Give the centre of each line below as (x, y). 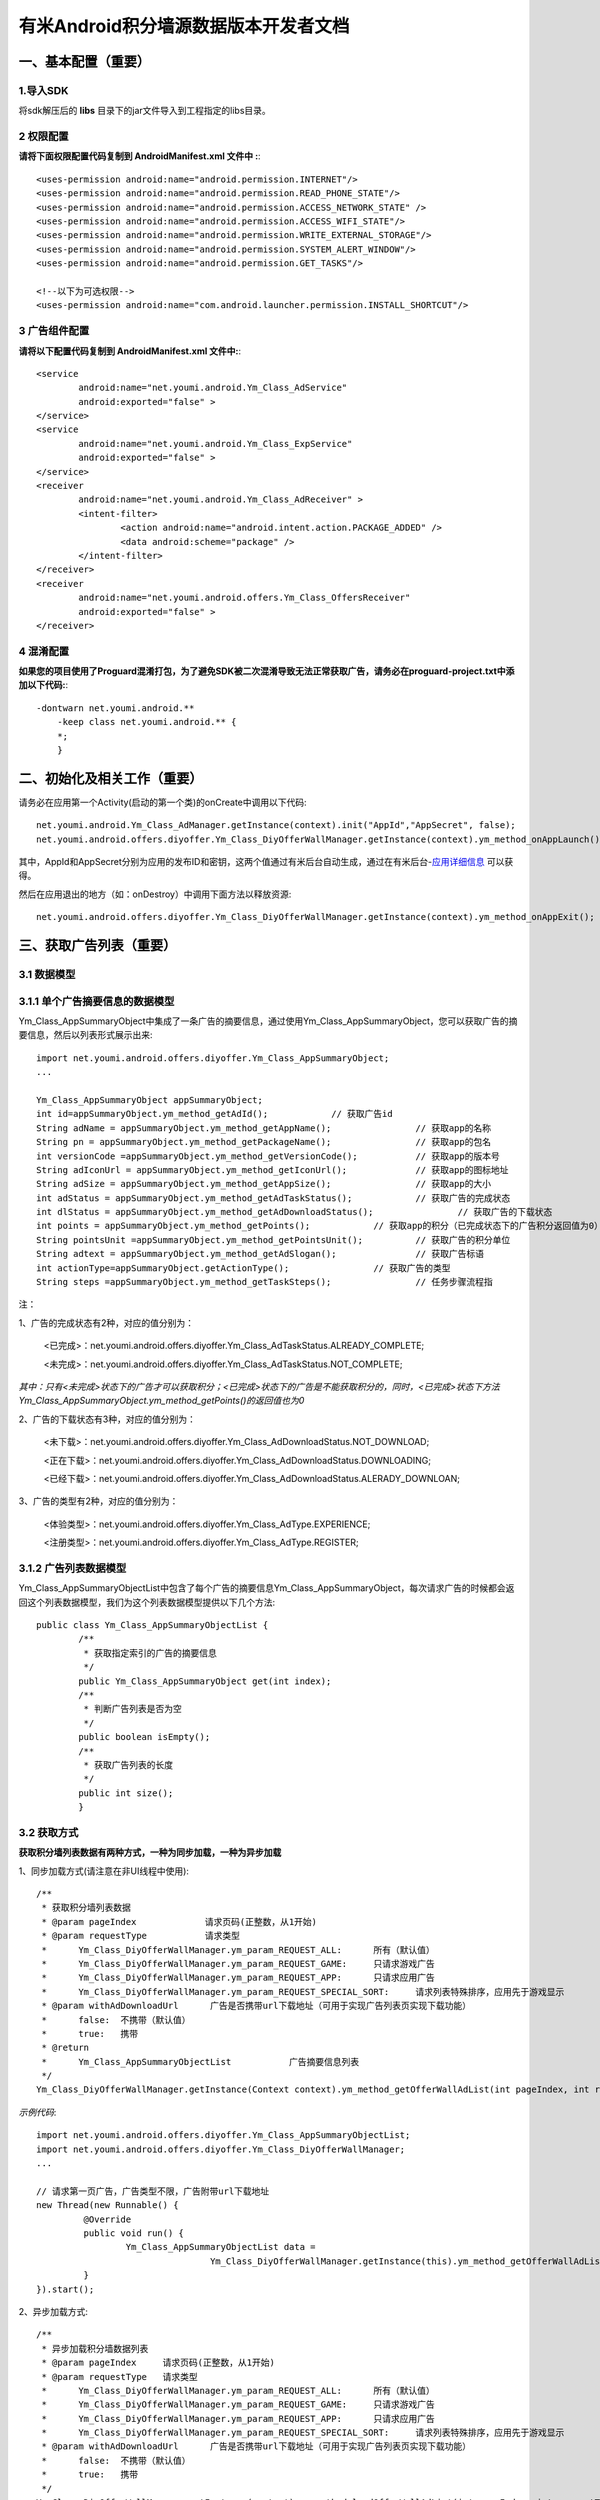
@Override (107, 2219)
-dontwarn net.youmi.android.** (115, 708)
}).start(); (65, 2289)
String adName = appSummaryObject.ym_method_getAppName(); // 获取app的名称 (264, 1128)
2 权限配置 (43, 137)
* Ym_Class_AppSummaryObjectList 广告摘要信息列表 (200, 2061)
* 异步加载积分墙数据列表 (95, 2348)
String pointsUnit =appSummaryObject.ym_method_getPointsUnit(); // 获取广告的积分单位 (273, 1239)
